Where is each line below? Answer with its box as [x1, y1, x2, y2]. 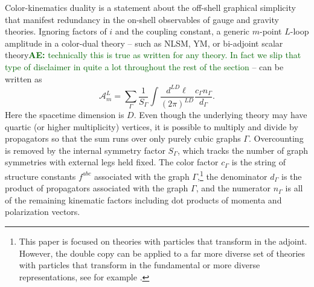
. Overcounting [248, 132, 304, 145]
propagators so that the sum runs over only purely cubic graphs [5, 132, 241, 145]
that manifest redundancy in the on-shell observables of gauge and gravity [5, 13, 279, 25]
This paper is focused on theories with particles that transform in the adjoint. [19, 235, 307, 248]
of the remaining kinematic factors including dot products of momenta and [5, 193, 282, 206]
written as [5, 72, 42, 85]
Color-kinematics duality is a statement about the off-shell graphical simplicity [5, 1, 296, 13]
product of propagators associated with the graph [5, 182, 188, 194]
